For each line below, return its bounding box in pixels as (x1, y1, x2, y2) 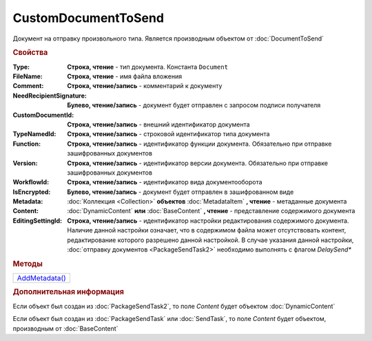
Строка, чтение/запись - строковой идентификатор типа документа (67, 130, 270, 138)
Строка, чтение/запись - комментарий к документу (67, 82, 223, 90)
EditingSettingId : (12, 217, 63, 225)
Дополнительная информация (12, 287, 124, 297)
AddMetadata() (17, 274, 67, 283)
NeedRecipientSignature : (12, 91, 87, 100)
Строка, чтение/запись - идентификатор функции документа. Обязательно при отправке (67, 140, 332, 148)
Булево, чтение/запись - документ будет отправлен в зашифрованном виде (67, 188, 294, 196)
